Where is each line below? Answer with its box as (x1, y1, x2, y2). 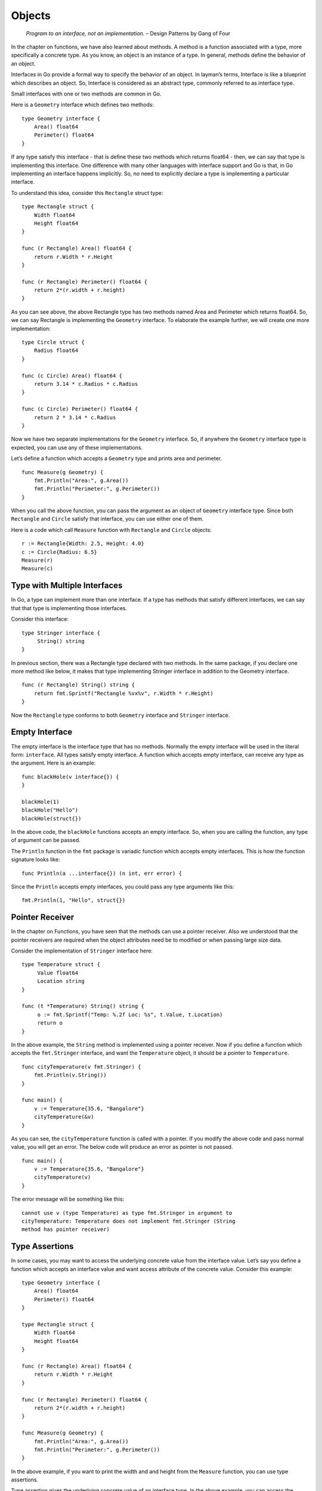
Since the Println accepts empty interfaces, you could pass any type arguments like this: (11, 883, 235, 890)
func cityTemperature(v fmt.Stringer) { (21, 1063, 141, 1070)
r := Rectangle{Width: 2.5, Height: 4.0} (21, 540, 144, 547)
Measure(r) (21, 557, 54, 564)
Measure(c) (21, 565, 54, 572)
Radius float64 (33, 347, 79, 354)
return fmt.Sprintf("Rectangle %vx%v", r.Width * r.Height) (33, 689, 214, 697)
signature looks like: (11, 856, 61, 863)
